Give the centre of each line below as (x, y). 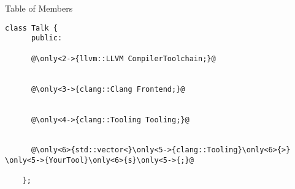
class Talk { (31, 28)
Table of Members (39, 8)
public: (47, 38)
